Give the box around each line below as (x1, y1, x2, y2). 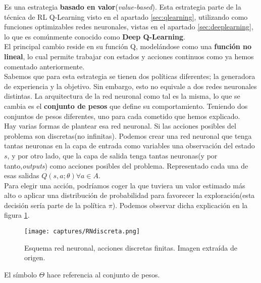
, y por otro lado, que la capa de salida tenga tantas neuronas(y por (7, 150, 218, 160)
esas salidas (4, 170, 39, 181)
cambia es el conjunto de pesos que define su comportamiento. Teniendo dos (4, 100, 248, 111)
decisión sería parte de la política (4, 199, 107, 210)
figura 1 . (4, 210, 30, 220)
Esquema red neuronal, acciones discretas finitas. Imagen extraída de (24, 242, 237, 253)
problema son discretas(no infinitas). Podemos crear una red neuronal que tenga (4, 130, 252, 141)
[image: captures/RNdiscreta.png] (24, 228, 140, 235)
